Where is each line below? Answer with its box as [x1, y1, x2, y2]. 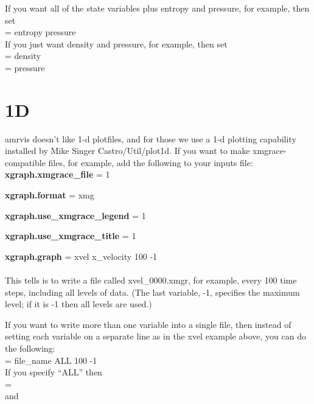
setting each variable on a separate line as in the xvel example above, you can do [5, 330, 306, 343]
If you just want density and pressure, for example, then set [5, 37, 228, 50]
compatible [5, 156, 46, 169]
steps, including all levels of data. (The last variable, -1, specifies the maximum [5, 285, 300, 298]
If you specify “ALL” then [5, 366, 102, 378]
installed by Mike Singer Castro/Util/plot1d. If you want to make [5, 144, 250, 157]
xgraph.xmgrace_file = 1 [5, 168, 110, 181]
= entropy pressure [5, 26, 76, 38]
